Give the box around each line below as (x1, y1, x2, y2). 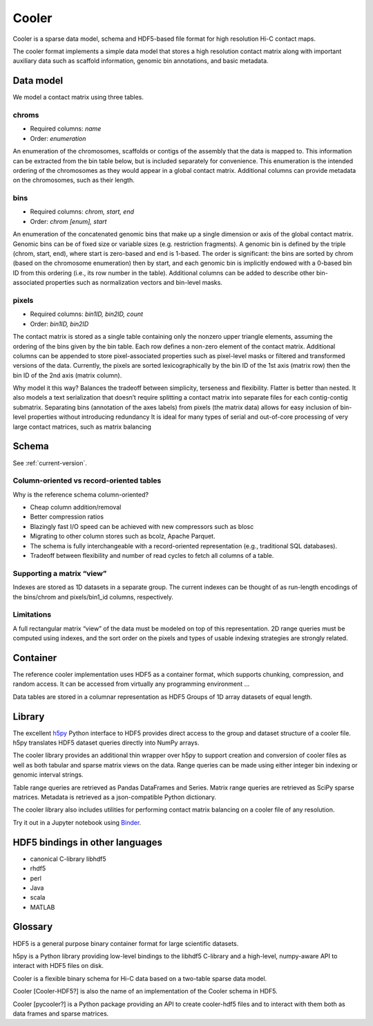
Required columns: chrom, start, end (30, 207, 135, 216)
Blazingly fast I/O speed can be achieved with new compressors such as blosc (30, 522, 254, 530)
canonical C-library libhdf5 (30, 855, 106, 863)
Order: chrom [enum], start (30, 217, 107, 225)
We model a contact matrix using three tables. (12, 93, 144, 102)
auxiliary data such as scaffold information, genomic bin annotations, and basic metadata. (12, 57, 269, 65)
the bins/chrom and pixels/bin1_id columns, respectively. (12, 593, 174, 601)
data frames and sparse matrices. (12, 1009, 109, 1018)
